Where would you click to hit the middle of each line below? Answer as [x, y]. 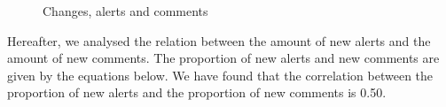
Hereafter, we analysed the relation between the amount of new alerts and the [219, 40]
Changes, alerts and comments [125, 11]
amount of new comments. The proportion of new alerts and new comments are [223, 58]
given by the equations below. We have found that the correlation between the [220, 75]
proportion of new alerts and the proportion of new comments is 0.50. [197, 92]
